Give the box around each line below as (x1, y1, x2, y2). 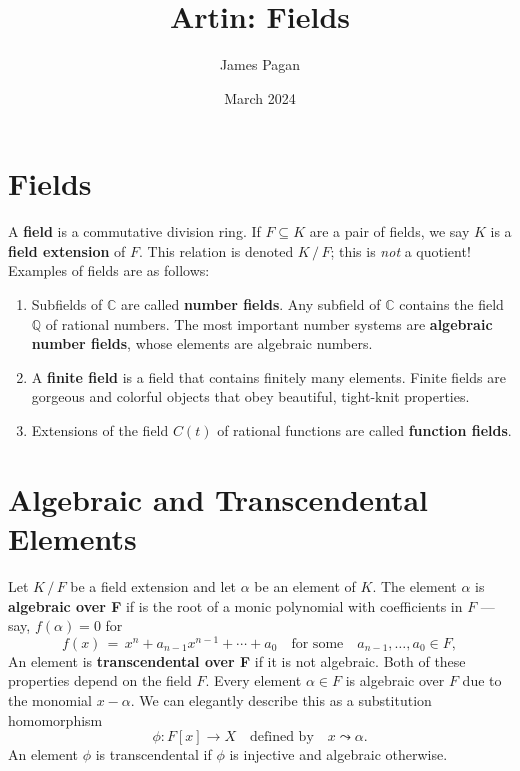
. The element (372, 575, 457, 596)
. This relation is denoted (139, 240, 294, 261)
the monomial (8, 689, 92, 710)
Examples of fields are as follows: (8, 260, 210, 281)
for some (291, 636, 344, 651)
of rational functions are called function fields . (217, 420, 512, 440)
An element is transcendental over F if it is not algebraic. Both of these (8, 650, 466, 671)
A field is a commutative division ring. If (8, 221, 261, 242)
